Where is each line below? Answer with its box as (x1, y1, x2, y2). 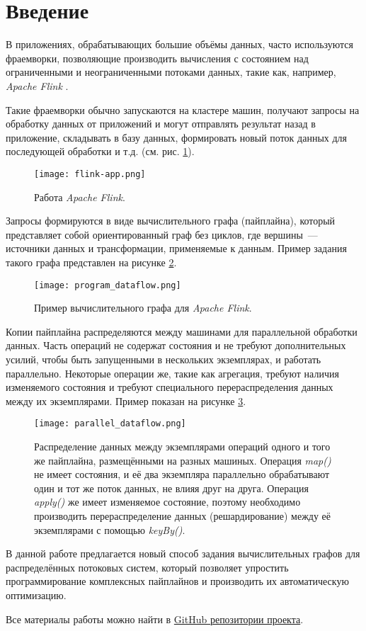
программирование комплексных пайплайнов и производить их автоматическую (6, 574, 349, 589)
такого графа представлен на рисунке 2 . (6, 254, 177, 269)
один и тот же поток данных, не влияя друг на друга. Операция (34, 480, 309, 495)
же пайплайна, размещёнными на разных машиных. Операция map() (34, 453, 331, 467)
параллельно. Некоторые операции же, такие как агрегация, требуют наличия (6, 365, 339, 380)
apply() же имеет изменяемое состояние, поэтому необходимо (34, 494, 301, 509)
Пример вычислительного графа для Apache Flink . (34, 300, 252, 315)
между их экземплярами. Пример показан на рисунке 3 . (6, 393, 246, 408)
